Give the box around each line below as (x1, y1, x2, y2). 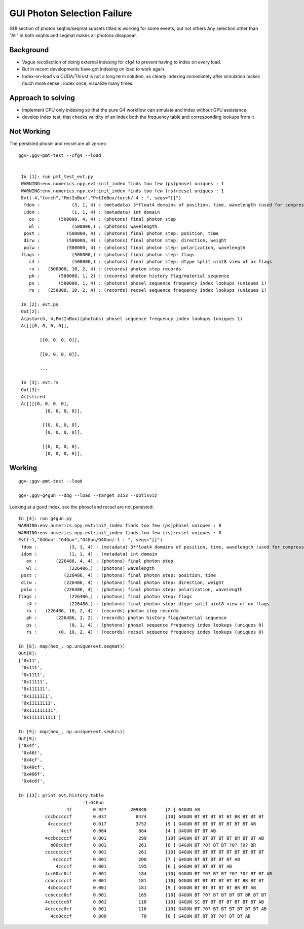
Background (9, 46, 49, 54)
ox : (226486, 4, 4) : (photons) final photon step (26, 558, 173, 564)
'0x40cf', (21, 764, 46, 770)
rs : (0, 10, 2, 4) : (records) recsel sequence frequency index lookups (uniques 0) (26, 629, 264, 635)
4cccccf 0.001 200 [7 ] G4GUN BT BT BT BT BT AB (53, 856, 240, 862)
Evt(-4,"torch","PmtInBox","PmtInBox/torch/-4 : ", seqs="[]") (21, 195, 182, 200)
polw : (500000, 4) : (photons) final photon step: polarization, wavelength (23, 245, 246, 251)
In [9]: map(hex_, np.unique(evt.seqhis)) (18, 729, 126, 734)
